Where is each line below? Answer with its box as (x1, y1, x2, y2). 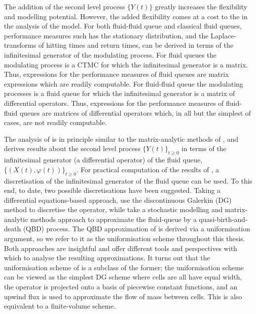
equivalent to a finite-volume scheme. (4, 301, 116, 311)
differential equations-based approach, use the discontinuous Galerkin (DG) (4, 194, 232, 205)
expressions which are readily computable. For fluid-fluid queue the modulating (4, 78, 243, 89)
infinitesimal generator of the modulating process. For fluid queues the (4, 49, 217, 60)
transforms (4, 40, 37, 50)
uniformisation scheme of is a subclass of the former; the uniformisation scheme (4, 262, 244, 272)
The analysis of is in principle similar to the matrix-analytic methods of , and (4, 133, 238, 144)
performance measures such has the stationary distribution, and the (4, 30, 209, 40)
